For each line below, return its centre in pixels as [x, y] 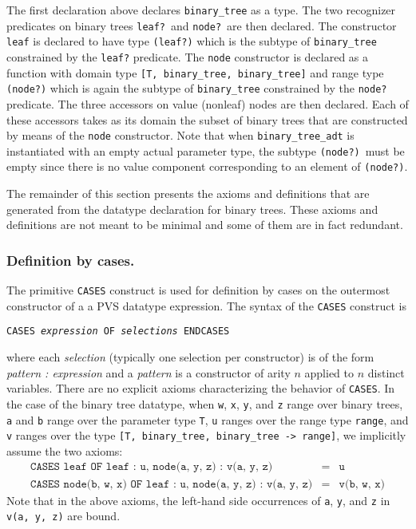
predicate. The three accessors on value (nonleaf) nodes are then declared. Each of [208, 103]
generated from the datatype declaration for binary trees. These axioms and [192, 209]
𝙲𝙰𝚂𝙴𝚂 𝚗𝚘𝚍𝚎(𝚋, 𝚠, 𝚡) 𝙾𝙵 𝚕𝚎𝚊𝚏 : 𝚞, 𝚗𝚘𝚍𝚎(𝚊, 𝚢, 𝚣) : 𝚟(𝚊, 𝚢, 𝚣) [172, 484]
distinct [386, 372]
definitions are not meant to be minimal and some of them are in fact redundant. [205, 225]
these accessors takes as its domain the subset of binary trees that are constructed [207, 119]
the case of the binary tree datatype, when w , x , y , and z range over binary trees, [205, 403]
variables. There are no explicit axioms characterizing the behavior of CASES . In [201, 388]
